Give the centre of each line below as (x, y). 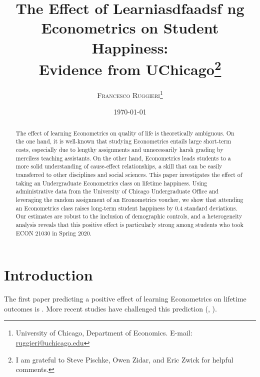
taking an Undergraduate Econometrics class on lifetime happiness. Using (111, 183)
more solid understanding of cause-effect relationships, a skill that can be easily (119, 166)
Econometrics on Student (130, 28)
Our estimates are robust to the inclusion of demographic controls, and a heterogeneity (129, 216)
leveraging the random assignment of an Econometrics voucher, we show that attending (129, 199)
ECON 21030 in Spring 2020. (53, 233)
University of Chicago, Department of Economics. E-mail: (104, 333)
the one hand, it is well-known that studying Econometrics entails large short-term (123, 141)
